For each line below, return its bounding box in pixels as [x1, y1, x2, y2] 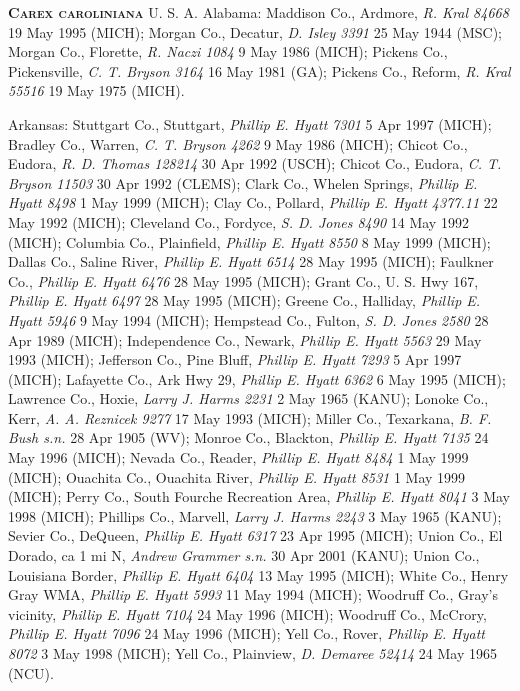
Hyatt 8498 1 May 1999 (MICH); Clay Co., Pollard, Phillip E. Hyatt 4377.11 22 [8, 192, 498, 213]
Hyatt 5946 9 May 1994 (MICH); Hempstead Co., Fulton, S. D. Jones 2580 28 [8, 309, 489, 330]
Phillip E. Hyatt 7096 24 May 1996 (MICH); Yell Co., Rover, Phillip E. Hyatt [8, 623, 486, 644]
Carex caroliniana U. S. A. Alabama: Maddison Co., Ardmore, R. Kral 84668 [8, 2, 509, 22]
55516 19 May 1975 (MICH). [8, 80, 185, 101]
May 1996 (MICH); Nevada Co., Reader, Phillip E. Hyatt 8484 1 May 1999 [8, 447, 469, 468]
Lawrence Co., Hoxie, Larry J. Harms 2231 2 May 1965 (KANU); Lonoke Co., [8, 388, 489, 409]
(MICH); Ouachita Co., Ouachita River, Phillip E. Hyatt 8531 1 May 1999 [8, 466, 466, 487]
